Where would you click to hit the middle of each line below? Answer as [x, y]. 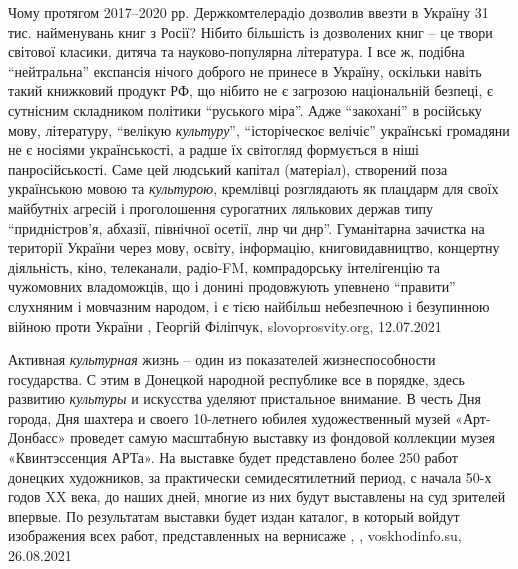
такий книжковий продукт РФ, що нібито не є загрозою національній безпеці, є [250, 90]
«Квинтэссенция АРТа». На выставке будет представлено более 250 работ [233, 457]
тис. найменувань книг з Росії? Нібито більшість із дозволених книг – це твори [250, 31]
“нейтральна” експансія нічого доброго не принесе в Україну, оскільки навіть [245, 70]
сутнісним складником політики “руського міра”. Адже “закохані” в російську [245, 109]
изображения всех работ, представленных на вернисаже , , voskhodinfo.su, [235, 535]
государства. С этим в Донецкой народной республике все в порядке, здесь [236, 378]
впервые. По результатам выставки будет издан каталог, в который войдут [234, 515]
